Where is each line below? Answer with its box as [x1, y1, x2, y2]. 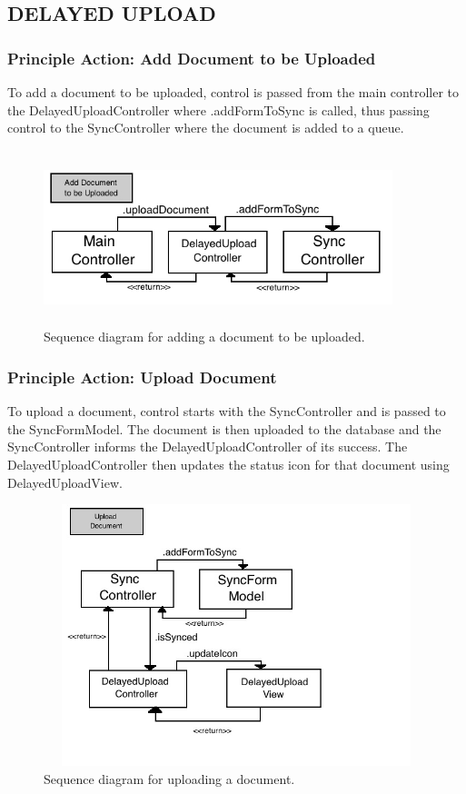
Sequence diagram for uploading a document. [44, 769, 295, 788]
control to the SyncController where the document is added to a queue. [7, 118, 404, 137]
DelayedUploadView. [7, 472, 123, 491]
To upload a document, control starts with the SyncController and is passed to [7, 402, 446, 421]
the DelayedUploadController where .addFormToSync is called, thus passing [7, 100, 430, 119]
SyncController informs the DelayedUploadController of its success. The [7, 437, 408, 456]
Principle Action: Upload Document [7, 365, 277, 388]
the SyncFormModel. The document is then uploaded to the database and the [7, 419, 441, 438]
